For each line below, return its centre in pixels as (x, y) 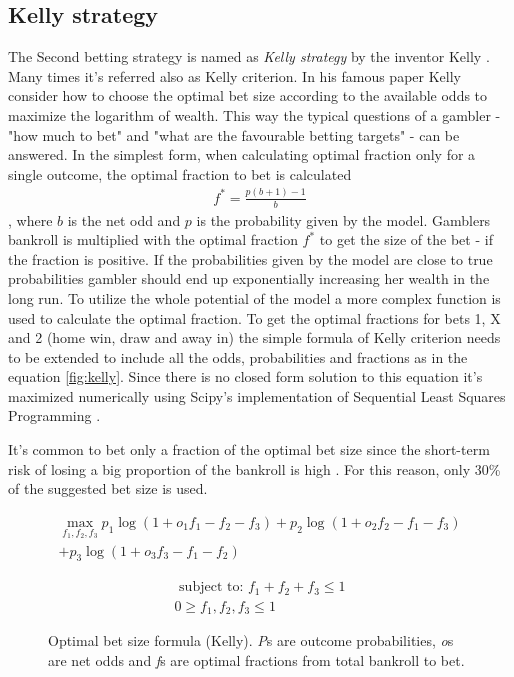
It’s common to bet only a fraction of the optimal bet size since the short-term (249, 449)
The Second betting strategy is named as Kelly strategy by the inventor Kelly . (249, 56)
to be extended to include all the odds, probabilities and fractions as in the (238, 356)
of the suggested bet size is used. (108, 488)
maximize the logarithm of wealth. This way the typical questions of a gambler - (254, 114)
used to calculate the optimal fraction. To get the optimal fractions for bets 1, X (254, 317)
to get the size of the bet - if (406, 239)
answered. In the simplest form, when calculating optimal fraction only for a (242, 154)
